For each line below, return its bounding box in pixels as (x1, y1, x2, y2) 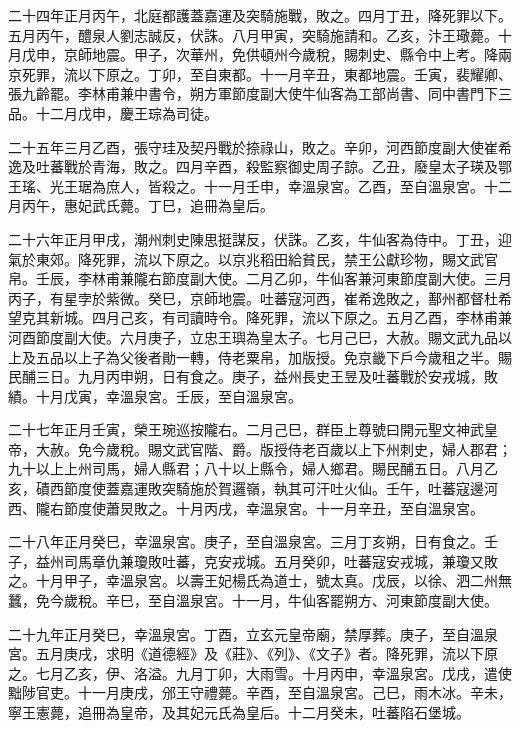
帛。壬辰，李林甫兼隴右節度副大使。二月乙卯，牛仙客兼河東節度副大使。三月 (8, 268, 512, 289)
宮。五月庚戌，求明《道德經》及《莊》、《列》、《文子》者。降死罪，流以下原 (8, 643, 498, 664)
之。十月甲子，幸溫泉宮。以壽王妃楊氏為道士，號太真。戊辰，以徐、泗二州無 (8, 570, 512, 591)
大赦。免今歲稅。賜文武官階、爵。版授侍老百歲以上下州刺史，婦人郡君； (35, 438, 512, 459)
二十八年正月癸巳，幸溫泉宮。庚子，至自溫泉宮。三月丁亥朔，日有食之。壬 (8, 531, 498, 552)
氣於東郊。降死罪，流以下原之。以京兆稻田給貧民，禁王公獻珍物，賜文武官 (8, 248, 498, 269)
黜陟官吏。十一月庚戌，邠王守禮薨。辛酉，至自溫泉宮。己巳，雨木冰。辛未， (8, 682, 512, 703)
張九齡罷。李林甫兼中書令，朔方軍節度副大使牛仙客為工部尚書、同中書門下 (8, 83, 498, 104)
